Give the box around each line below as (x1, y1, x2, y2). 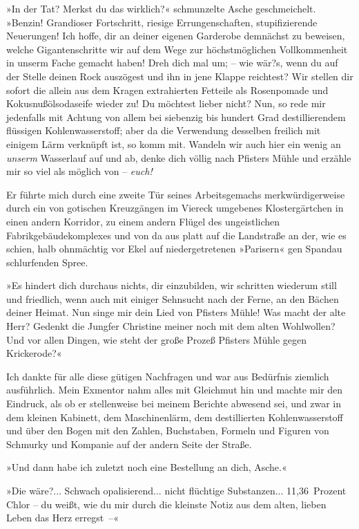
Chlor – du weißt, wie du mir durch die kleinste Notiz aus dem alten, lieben (6, 496, 327, 511)
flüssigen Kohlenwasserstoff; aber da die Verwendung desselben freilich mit (6, 123, 321, 138)
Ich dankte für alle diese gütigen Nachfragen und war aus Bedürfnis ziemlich (6, 369, 329, 383)
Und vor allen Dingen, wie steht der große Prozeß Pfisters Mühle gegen (6, 332, 307, 346)
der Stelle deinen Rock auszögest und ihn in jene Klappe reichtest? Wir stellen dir (6, 68, 353, 83)
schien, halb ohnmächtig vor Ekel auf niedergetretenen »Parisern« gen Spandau (6, 241, 342, 256)
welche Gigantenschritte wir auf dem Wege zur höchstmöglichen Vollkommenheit (6, 41, 348, 56)
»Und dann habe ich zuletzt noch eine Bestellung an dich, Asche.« (6, 460, 287, 474)
